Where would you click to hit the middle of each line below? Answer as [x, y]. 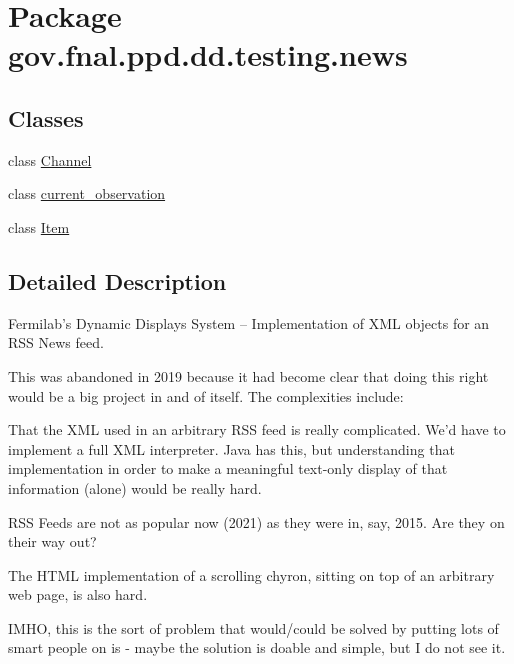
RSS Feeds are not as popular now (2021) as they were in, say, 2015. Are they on [256, 521]
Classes [46, 117]
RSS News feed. [56, 342]
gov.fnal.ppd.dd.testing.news [208, 54]
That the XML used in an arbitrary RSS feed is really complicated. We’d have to [257, 429]
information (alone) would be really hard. [135, 487]
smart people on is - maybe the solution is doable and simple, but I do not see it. [257, 647]
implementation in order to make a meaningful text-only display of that [228, 468]
